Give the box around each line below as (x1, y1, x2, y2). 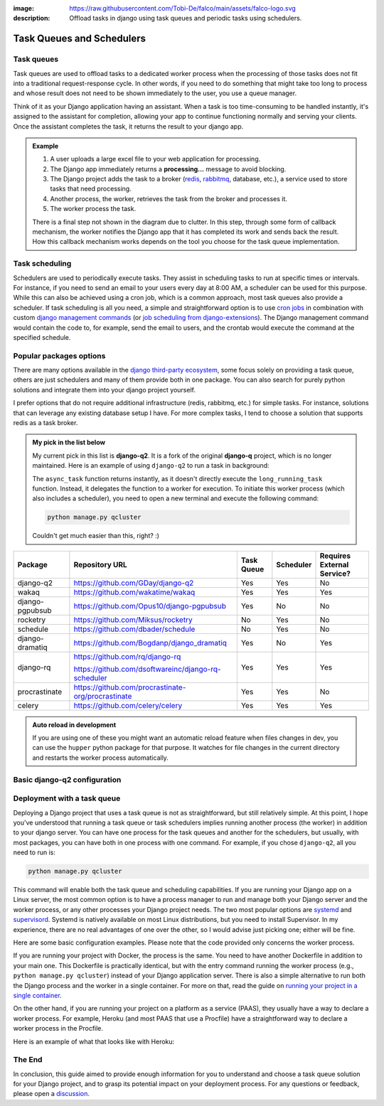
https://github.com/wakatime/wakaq (73, 587, 196, 597)
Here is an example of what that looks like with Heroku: (13, 1037, 175, 1046)
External (319, 559, 349, 569)
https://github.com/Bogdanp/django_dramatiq (73, 638, 228, 648)
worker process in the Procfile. (13, 1024, 103, 1033)
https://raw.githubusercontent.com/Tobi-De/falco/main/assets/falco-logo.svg (69, 4, 297, 12)
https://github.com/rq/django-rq (73, 651, 181, 661)
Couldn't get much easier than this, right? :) (32, 532, 160, 540)
